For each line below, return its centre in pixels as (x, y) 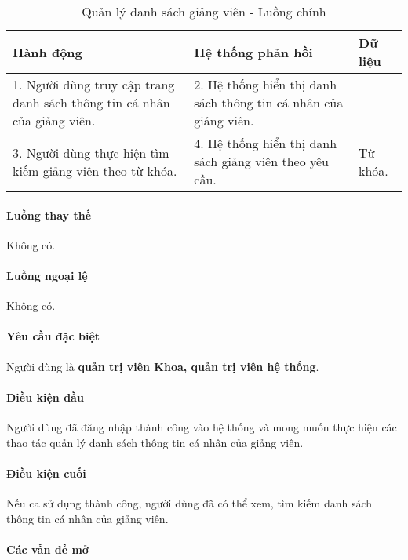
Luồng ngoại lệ (47, 275)
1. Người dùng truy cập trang (94, 84)
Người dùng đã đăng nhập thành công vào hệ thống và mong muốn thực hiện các (202, 426)
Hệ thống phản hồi (253, 52)
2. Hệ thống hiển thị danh (266, 84)
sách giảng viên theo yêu (261, 161)
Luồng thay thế (49, 215)
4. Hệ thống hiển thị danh (266, 143)
